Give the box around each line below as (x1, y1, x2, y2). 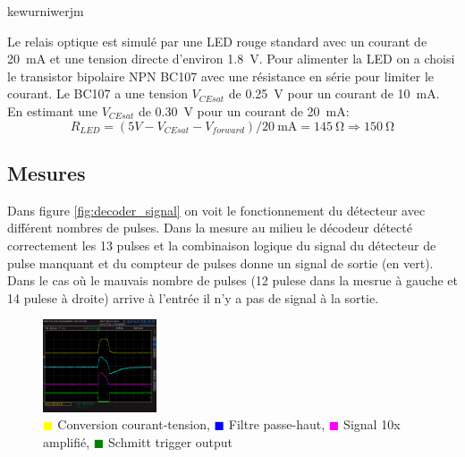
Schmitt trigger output (108, 432, 233, 451)
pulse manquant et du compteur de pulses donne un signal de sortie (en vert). (7, 253, 434, 272)
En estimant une (7, 101, 97, 120)
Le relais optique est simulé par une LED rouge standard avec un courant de (7, 31, 427, 50)
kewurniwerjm (7, 2, 84, 20)
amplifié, (43, 432, 90, 451)
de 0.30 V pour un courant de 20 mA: (138, 101, 350, 120)
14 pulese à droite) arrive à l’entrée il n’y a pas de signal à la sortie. (7, 288, 379, 307)
